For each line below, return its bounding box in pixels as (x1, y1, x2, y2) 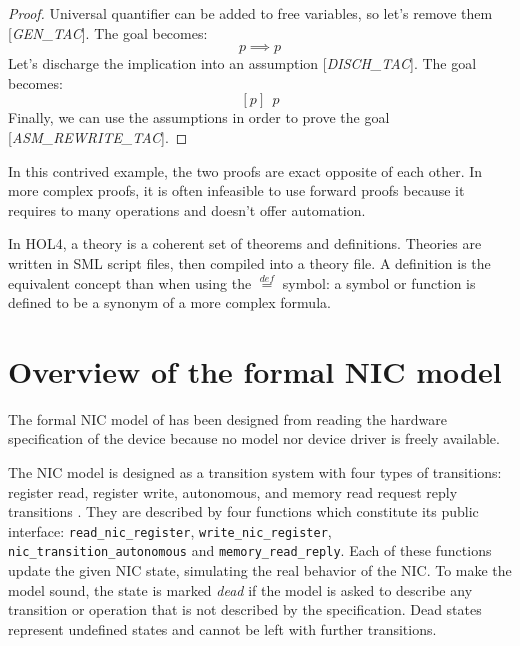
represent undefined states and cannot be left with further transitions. (8, 618, 437, 639)
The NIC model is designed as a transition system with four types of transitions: (8, 462, 502, 483)
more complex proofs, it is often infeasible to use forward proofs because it (8, 180, 465, 201)
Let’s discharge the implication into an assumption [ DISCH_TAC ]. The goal (8, 53, 477, 74)
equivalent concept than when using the (8, 272, 252, 293)
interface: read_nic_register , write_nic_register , (8, 520, 332, 541)
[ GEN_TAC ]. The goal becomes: (8, 22, 208, 43)
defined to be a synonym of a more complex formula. (8, 292, 331, 313)
